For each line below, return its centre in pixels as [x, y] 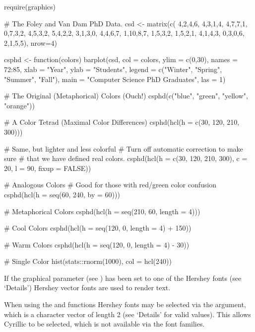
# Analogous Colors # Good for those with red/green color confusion [110, 185]
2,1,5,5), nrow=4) [31, 42]
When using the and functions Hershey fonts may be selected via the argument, [125, 304]
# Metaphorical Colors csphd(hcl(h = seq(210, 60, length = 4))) [102, 211]
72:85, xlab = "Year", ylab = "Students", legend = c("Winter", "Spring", [113, 69]
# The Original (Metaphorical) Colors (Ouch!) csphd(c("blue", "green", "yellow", [126, 96]
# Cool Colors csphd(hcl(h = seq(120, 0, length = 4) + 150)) [98, 228]
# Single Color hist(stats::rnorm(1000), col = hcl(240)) [88, 261]
